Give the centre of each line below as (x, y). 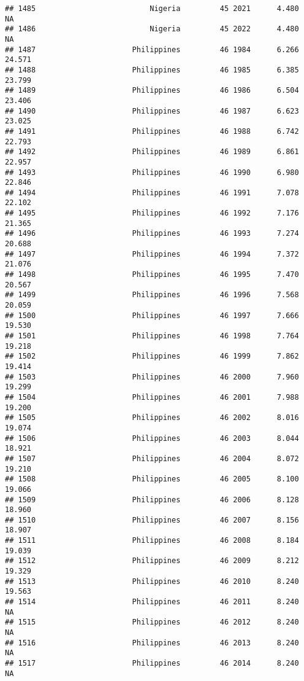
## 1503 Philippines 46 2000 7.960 (152, 377)
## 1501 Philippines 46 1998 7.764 (152, 336)
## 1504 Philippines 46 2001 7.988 (152, 397)
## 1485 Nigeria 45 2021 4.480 (152, 9)
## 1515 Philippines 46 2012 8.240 (152, 622)
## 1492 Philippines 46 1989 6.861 (152, 152)
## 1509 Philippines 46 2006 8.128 (152, 500)
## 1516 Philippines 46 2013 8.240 (152, 643)
